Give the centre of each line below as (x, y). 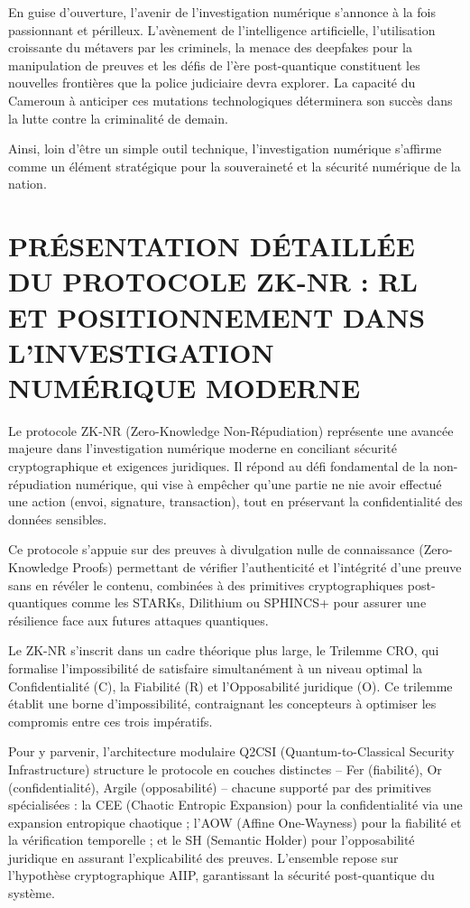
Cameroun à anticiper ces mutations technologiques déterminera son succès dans (230, 100)
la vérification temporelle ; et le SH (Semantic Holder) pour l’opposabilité (212, 840)
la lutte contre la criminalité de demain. (118, 118)
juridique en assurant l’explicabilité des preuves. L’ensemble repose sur (203, 857)
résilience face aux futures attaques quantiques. (138, 620)
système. (32, 893)
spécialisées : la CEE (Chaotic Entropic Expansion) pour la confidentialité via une (235, 805)
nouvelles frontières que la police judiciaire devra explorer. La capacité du (212, 83)
